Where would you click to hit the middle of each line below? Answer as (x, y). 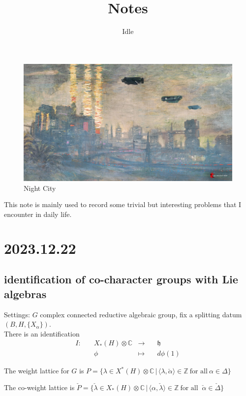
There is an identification (42, 333)
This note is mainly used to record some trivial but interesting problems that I (123, 204)
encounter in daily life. (38, 214)
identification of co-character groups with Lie (121, 279)
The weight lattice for (37, 371)
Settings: (17, 314)
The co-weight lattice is (39, 387)
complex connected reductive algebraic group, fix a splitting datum (141, 314)
